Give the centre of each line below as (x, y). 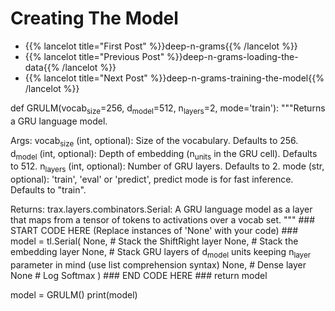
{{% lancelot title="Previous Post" (94, 56)
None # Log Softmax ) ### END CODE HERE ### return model (139, 275)
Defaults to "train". (48, 190)
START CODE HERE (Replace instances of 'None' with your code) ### (154, 231)
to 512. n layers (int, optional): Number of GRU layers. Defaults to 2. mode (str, (167, 167)
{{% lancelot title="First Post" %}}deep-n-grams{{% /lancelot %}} (161, 46)
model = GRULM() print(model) (74, 294)
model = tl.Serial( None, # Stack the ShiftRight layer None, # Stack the (154, 241)
